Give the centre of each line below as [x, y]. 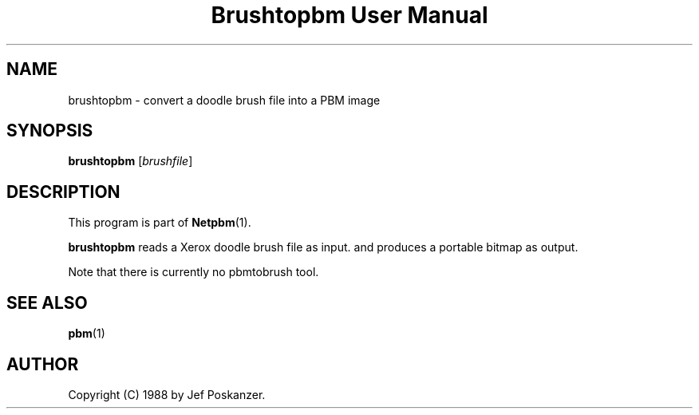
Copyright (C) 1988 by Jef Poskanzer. [167, 394]
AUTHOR [43, 364]
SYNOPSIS [50, 131]
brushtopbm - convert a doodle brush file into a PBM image [224, 100]
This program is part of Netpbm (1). [160, 223]
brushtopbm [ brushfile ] [130, 161]
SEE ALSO [47, 302]
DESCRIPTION [63, 192]
